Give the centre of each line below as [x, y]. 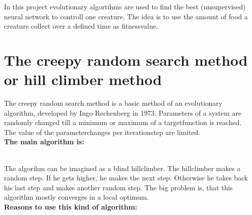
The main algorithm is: [44, 142]
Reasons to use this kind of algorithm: [71, 207]
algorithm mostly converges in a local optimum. [76, 197]
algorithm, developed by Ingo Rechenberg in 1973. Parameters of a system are [123, 112]
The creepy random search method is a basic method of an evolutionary [113, 103]
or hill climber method [83, 79]
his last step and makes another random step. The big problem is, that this [119, 187]
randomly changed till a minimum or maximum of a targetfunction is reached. [123, 122]
